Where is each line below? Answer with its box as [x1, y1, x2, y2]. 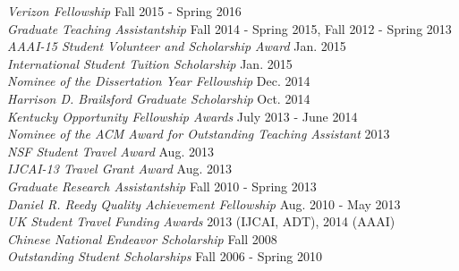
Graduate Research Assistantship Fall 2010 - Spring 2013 [7, 176, 317, 195]
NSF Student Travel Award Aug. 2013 [7, 141, 214, 160]
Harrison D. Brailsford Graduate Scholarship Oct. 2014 [7, 89, 310, 107]
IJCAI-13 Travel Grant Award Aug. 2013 [7, 159, 232, 178]
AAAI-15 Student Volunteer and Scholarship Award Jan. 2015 [7, 37, 346, 55]
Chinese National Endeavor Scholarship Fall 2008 [7, 229, 277, 248]
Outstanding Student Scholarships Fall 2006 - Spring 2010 [7, 247, 323, 266]
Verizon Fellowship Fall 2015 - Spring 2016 [7, 2, 242, 20]
